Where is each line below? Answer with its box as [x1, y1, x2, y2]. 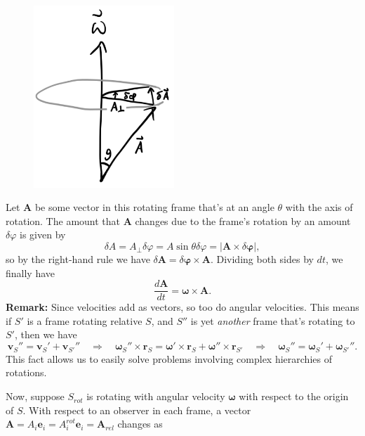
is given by [20, 227, 66, 242]
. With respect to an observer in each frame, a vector [22, 402, 251, 417]
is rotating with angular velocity [86, 389, 225, 404]
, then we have [14, 327, 77, 342]
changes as [117, 416, 163, 431]
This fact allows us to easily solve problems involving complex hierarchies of [6, 351, 332, 366]
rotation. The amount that [6, 213, 121, 228]
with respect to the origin [239, 389, 349, 404]
